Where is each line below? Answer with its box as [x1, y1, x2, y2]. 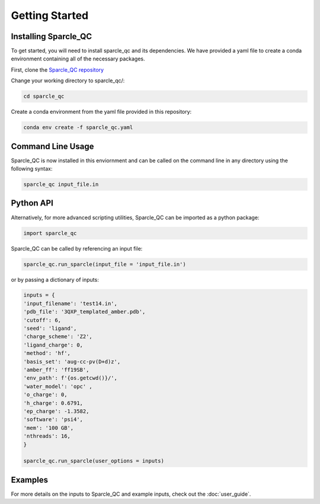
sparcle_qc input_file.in [23, 181, 99, 188]
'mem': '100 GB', [23, 424, 74, 431]
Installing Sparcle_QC [11, 31, 92, 41]
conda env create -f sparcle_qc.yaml [23, 124, 133, 131]
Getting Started [11, 9, 89, 22]
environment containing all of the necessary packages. [11, 55, 145, 62]
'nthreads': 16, [23, 433, 71, 439]
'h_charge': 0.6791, [23, 400, 83, 406]
